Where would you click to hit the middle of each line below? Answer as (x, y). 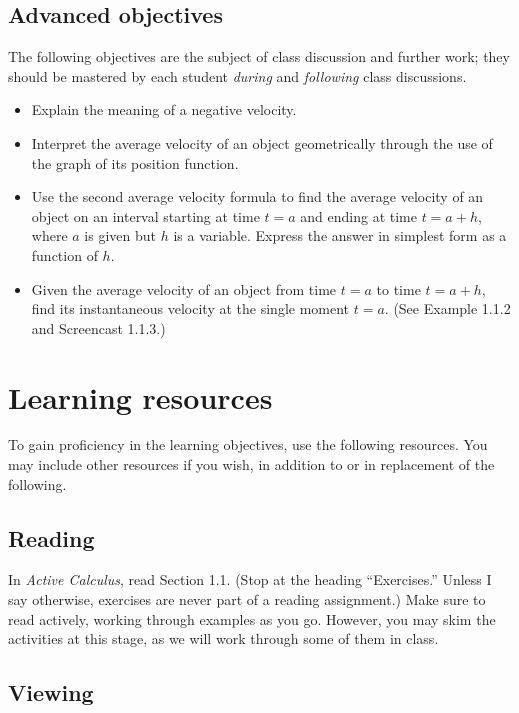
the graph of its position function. (135, 162)
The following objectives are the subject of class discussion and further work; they (259, 56)
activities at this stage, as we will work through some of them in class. (223, 638)
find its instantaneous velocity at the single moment (190, 308)
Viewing (51, 692)
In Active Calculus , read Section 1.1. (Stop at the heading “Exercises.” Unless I (250, 579)
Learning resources (140, 396)
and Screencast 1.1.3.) (98, 327)
